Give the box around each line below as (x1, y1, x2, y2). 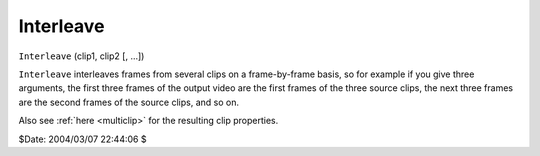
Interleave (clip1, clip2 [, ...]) (18, 50, 145, 62)
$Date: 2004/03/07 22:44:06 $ (18, 133, 147, 145)
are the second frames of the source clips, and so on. (18, 96, 240, 108)
